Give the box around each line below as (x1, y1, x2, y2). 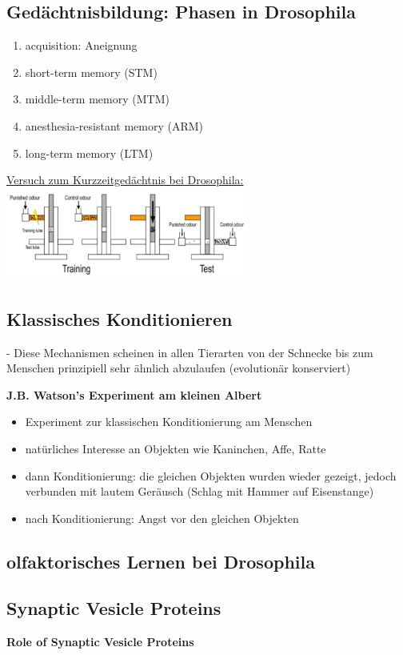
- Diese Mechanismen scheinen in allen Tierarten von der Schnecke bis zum (6, 344, 373, 360)
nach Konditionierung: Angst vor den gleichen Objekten (25, 509, 299, 526)
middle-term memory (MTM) (25, 90, 170, 107)
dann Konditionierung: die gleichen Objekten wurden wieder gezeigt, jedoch (25, 467, 397, 484)
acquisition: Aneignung (25, 37, 138, 54)
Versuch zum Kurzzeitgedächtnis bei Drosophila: (6, 171, 244, 188)
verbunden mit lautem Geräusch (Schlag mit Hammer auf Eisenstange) (25, 483, 374, 500)
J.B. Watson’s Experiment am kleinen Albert (6, 386, 262, 403)
